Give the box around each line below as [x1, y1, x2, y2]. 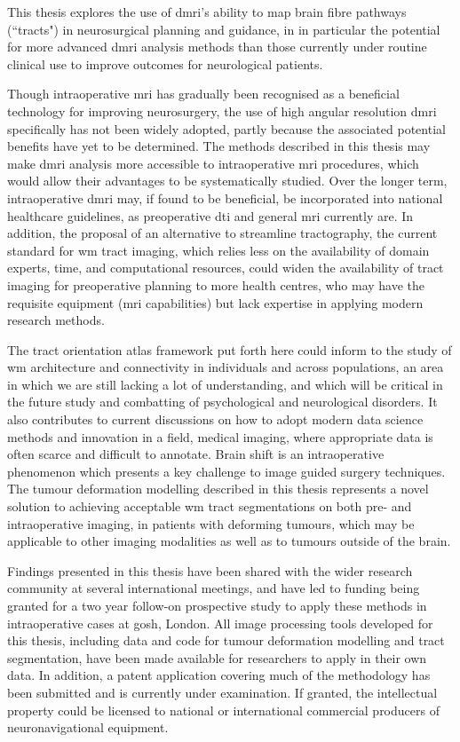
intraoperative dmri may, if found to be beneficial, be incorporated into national [7, 188, 443, 207]
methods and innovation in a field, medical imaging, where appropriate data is [7, 427, 433, 446]
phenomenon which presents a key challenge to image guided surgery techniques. [7, 462, 446, 480]
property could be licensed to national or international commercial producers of [7, 700, 440, 719]
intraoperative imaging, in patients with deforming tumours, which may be [7, 514, 415, 533]
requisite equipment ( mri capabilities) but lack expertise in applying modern [7, 293, 424, 312]
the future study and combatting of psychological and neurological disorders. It [7, 392, 438, 411]
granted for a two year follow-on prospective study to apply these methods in [7, 596, 427, 614]
